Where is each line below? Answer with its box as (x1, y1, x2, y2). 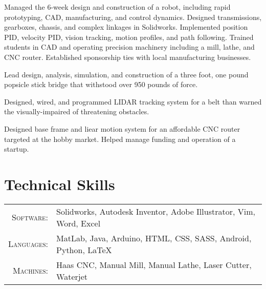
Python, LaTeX (56, 243, 112, 256)
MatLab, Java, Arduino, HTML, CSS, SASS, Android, (56, 232, 252, 244)
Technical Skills (4, 173, 115, 194)
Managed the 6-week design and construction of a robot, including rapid (4, 2, 231, 12)
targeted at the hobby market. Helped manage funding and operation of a (4, 133, 236, 144)
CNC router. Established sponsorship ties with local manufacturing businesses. (4, 51, 251, 62)
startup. (4, 143, 29, 154)
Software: (12, 211, 49, 223)
